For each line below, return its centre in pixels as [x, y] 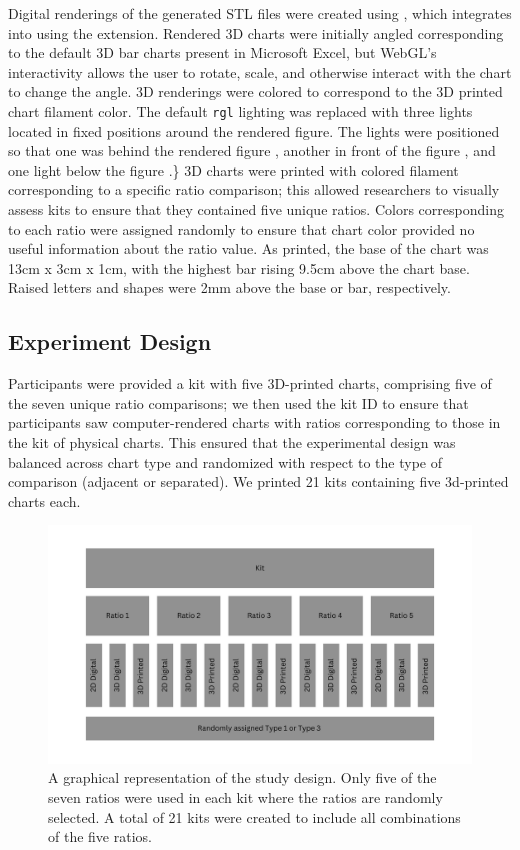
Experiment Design [110, 341]
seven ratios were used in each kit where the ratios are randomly [245, 797]
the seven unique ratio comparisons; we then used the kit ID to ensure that [238, 402]
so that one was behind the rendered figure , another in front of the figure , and [252, 150]
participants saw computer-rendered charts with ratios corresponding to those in [254, 422]
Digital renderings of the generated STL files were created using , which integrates [260, 13]
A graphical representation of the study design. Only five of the [242, 777]
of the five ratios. [100, 836]
